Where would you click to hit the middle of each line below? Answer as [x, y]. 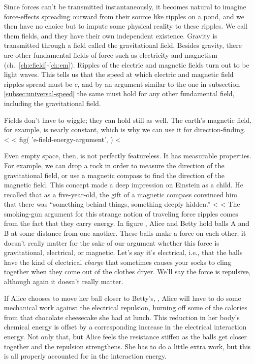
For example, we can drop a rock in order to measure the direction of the [114, 165]
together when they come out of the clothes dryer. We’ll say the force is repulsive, [127, 272]
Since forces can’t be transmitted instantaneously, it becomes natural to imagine [125, 6]
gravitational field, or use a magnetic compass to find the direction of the [114, 175]
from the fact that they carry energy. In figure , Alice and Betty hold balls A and [127, 223]
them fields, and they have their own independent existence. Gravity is [111, 35]
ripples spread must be [38, 84]
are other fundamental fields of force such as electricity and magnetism [111, 55]
